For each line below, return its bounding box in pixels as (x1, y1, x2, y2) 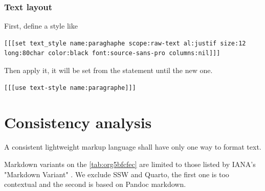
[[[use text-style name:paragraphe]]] (4, 84, 136, 91)
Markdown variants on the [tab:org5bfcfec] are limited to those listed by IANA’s (4, 158, 256, 169)
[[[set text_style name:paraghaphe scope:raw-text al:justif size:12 (4, 39, 246, 47)
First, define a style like (4, 20, 78, 31)
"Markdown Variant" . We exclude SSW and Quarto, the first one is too (4, 169, 229, 179)
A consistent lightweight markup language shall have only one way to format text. (4, 141, 261, 152)
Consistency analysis (4, 112, 152, 133)
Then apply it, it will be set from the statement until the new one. (4, 65, 213, 75)
